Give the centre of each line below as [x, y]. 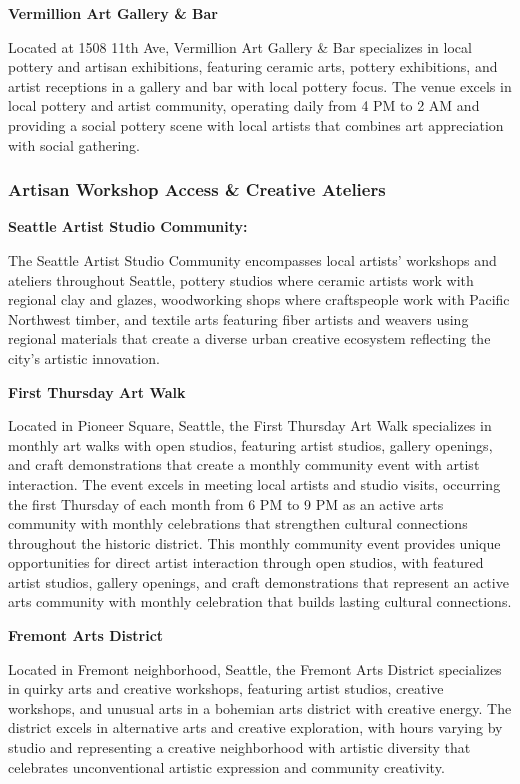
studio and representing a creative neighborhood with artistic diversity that [239, 747]
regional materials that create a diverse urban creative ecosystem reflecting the [249, 338]
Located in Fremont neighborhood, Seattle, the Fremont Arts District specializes [255, 668]
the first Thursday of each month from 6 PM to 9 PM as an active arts [226, 503]
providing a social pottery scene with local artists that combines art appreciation [256, 124]
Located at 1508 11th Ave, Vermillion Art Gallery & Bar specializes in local [240, 46]
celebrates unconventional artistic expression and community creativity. [226, 766]
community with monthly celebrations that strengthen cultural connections [238, 523]
